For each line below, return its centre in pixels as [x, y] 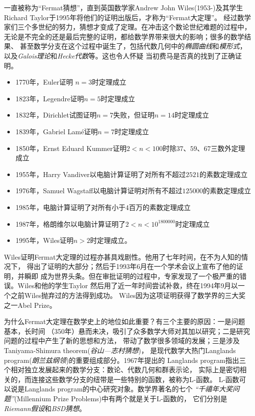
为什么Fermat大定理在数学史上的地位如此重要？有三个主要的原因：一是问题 [125, 321]
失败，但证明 [134, 115]
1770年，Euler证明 [44, 82]
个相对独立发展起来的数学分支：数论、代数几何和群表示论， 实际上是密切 [122, 370]
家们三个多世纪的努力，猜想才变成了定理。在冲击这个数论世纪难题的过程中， [127, 27]
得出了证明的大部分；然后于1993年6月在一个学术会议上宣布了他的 [131, 266]
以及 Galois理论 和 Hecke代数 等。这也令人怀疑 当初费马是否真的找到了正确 [119, 55]
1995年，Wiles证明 [44, 240]
